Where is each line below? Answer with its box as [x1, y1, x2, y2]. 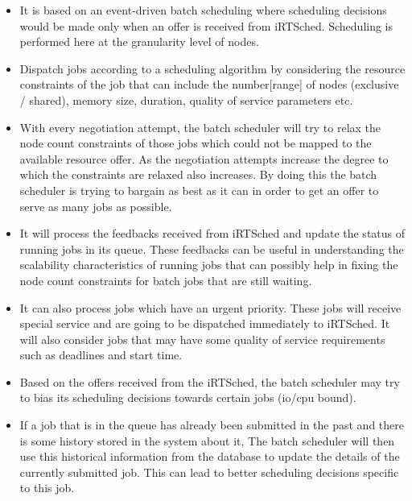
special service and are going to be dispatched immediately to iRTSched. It [19, 315, 390, 332]
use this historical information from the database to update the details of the [19, 448, 400, 465]
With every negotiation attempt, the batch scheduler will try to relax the [19, 118, 381, 135]
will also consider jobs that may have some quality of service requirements [19, 330, 385, 347]
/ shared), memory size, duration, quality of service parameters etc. [19, 91, 353, 108]
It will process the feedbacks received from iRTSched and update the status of [19, 225, 406, 242]
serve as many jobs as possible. [19, 197, 172, 214]
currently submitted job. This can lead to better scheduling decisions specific [19, 463, 399, 480]
